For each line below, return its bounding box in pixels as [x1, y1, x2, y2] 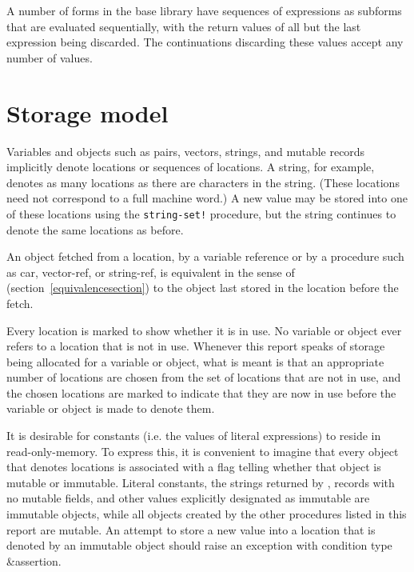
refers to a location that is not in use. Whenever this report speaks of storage [6, 338, 385, 354]
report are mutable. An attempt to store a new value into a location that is [6, 521, 376, 538]
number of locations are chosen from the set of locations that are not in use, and [6, 369, 401, 386]
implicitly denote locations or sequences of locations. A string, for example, [6, 158, 375, 175]
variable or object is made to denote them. [6, 400, 215, 417]
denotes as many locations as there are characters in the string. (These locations [6, 174, 400, 190]
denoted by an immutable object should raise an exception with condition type [6, 537, 392, 554]
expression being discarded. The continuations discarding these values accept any [6, 34, 404, 50]
